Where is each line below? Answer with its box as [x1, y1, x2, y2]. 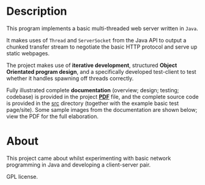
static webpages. [6, 49, 50, 57]
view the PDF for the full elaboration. [6, 112, 99, 120]
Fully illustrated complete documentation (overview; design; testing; [6, 86, 179, 93]
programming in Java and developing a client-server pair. [6, 161, 151, 168]
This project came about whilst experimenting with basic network [6, 154, 171, 162]
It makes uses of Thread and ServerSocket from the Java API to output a [6, 36, 187, 44]
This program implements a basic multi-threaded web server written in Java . [6, 25, 198, 32]
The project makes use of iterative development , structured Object [6, 61, 177, 69]
